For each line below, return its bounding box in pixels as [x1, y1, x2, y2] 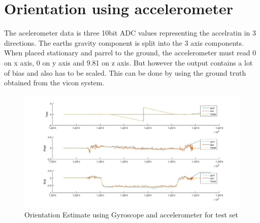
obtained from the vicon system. [4, 77, 105, 88]
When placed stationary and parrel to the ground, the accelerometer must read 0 [4, 47, 256, 58]
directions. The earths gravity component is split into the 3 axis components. [4, 37, 244, 48]
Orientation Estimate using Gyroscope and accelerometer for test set [24, 209, 238, 219]
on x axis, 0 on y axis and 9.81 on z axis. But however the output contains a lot [4, 57, 253, 68]
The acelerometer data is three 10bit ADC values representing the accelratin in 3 [4, 27, 256, 38]
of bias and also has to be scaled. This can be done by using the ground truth [4, 67, 246, 78]
